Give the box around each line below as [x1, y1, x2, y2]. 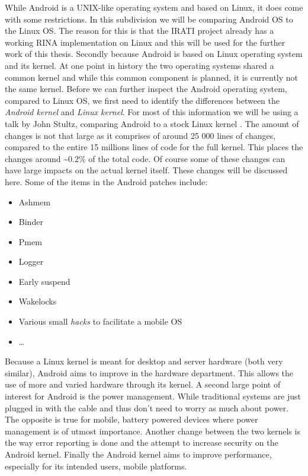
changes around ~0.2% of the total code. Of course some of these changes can [5, 152, 285, 164]
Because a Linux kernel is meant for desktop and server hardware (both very [5, 355, 283, 367]
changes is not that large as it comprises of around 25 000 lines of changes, [5, 129, 276, 141]
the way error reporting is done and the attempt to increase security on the [5, 436, 278, 449]
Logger [18, 255, 44, 268]
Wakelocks [18, 295, 57, 307]
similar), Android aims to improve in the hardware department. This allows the [5, 366, 294, 379]
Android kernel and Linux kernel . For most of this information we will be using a [5, 106, 299, 118]
